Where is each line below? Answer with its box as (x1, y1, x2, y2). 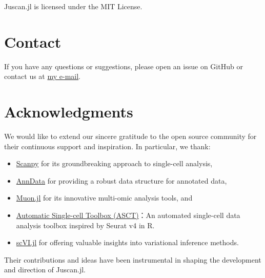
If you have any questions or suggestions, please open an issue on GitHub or (4, 61, 243, 71)
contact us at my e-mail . (4, 71, 81, 82)
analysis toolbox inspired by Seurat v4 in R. (16, 220, 155, 230)
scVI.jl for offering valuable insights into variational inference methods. (16, 237, 239, 248)
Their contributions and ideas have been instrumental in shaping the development (4, 254, 261, 265)
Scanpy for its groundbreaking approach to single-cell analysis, (16, 158, 213, 169)
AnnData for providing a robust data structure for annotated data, (16, 175, 227, 186)
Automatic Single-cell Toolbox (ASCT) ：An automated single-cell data (16, 210, 240, 220)
